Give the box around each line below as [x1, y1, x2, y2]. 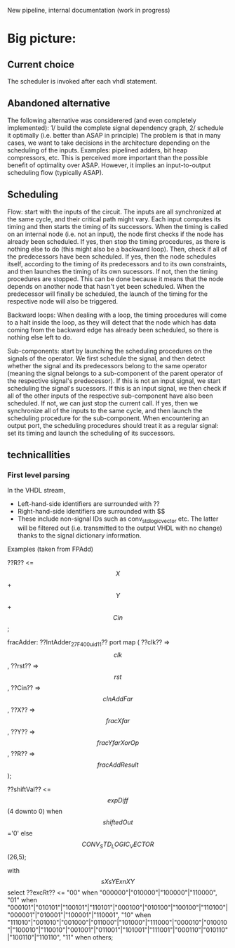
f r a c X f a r [105, 716, 130, 725]
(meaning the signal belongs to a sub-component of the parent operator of [7, 369, 223, 377]
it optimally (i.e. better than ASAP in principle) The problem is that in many [7, 131, 221, 139]
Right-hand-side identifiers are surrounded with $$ [17, 507, 166, 516]
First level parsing [7, 470, 70, 480]
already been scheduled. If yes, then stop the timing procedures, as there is [7, 237, 226, 245]
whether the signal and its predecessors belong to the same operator [7, 361, 208, 370]
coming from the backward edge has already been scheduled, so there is [7, 325, 220, 334]
